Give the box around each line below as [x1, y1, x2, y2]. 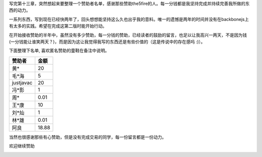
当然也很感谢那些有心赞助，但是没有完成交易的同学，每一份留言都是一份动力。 [9, 134, 166, 140]
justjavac [12, 79, 33, 86]
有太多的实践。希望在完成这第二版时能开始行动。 [9, 23, 107, 29]
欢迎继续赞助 [9, 143, 35, 149]
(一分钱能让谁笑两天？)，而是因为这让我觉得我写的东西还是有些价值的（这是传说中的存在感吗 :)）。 [9, 39, 206, 45]
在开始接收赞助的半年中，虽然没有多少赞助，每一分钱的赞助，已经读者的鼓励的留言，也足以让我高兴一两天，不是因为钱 [9, 32, 247, 38]
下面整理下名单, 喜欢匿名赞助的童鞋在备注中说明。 [9, 47, 109, 53]
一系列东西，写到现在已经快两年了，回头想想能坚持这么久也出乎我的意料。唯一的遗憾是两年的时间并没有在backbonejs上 [9, 16, 249, 22]
